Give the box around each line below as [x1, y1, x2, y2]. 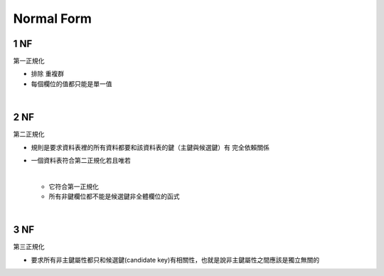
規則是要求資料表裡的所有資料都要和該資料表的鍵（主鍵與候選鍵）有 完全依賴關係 [31, 143, 270, 152]
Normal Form [13, 11, 92, 26]
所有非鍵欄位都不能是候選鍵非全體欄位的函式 [48, 192, 180, 201]
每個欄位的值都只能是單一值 [31, 79, 112, 88]
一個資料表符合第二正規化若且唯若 [31, 156, 131, 164]
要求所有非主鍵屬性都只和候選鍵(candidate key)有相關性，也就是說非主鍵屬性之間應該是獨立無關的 [31, 255, 320, 264]
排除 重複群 [31, 70, 64, 78]
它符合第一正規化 [48, 182, 99, 191]
